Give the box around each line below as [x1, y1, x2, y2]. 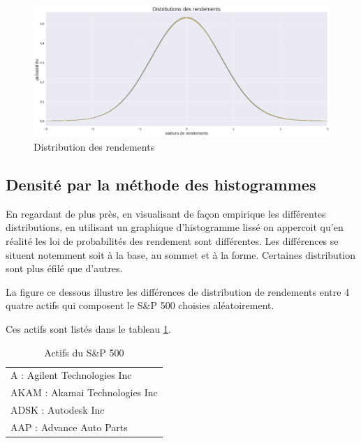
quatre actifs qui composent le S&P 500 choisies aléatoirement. [6, 298, 274, 313]
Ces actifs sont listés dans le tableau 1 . [6, 321, 171, 336]
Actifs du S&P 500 [44, 345, 124, 359]
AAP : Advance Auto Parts [10, 419, 128, 434]
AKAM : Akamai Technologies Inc [10, 385, 158, 400]
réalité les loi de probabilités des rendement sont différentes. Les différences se [6, 233, 339, 248]
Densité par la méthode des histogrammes [6, 173, 316, 195]
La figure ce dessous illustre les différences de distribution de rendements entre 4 [6, 284, 350, 299]
